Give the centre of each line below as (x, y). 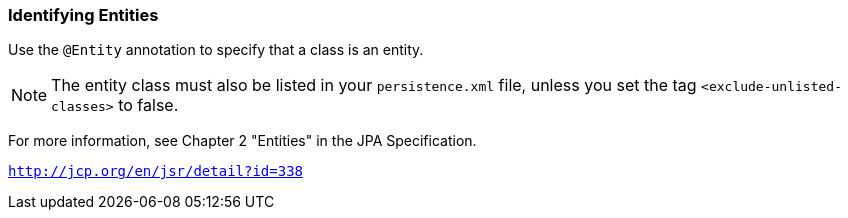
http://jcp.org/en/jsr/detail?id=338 (156, 171)
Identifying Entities (83, 15)
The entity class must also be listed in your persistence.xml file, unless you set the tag (374, 85)
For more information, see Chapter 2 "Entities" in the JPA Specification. (242, 141)
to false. (148, 105)
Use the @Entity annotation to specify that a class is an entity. (216, 50)
